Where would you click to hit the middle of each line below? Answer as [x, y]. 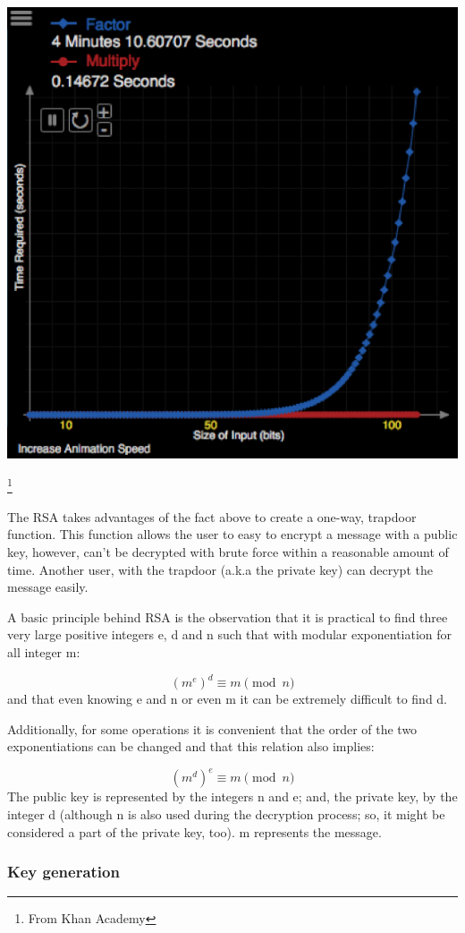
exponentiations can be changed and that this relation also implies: [191, 746]
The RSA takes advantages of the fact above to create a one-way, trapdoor [212, 516]
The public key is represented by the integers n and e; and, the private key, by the [232, 796]
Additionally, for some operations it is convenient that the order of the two [212, 728]
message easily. [48, 587]
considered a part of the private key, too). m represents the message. [194, 831]
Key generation [63, 872]
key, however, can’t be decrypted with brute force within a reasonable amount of [228, 552]
